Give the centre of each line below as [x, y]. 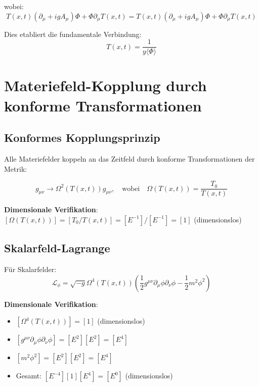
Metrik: [16, 168]
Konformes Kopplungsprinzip [82, 138]
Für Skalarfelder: [30, 269]
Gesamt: [29, 376]
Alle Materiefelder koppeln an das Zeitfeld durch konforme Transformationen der [129, 159]
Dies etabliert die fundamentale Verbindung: [73, 34]
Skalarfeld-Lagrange [57, 248]
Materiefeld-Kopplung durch [105, 85]
